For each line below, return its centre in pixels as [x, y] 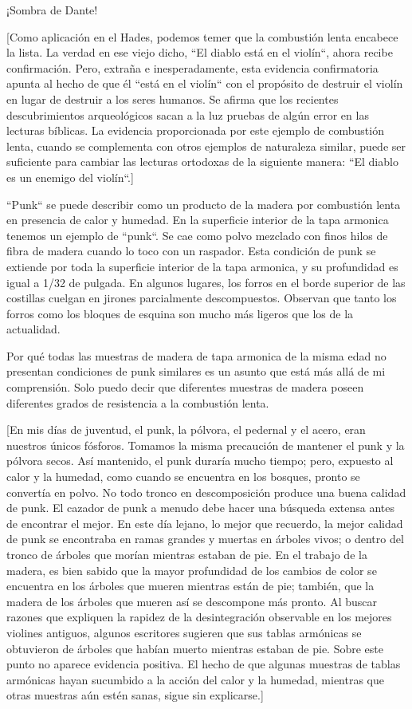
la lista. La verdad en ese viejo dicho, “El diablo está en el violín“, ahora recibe [200, 52]
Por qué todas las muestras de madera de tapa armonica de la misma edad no [196, 355]
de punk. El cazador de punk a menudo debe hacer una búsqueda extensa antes [201, 508]
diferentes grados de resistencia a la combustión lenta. [138, 402]
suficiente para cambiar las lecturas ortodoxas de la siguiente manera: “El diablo [202, 161]
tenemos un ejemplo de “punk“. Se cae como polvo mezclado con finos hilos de [197, 235]
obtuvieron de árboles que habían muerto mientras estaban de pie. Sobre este [195, 648]
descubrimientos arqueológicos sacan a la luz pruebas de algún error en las [188, 114]
